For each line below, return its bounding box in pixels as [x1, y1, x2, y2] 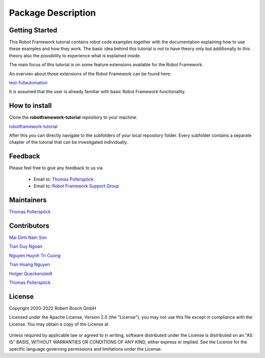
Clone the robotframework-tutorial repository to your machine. [9, 114, 138, 120]
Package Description [9, 7, 96, 18]
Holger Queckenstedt [9, 270, 53, 277]
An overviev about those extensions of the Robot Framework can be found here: [9, 71, 171, 77]
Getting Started [9, 26, 57, 34]
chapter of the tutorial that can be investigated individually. [9, 139, 128, 145]
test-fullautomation [9, 80, 48, 86]
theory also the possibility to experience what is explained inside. [9, 52, 141, 58]
